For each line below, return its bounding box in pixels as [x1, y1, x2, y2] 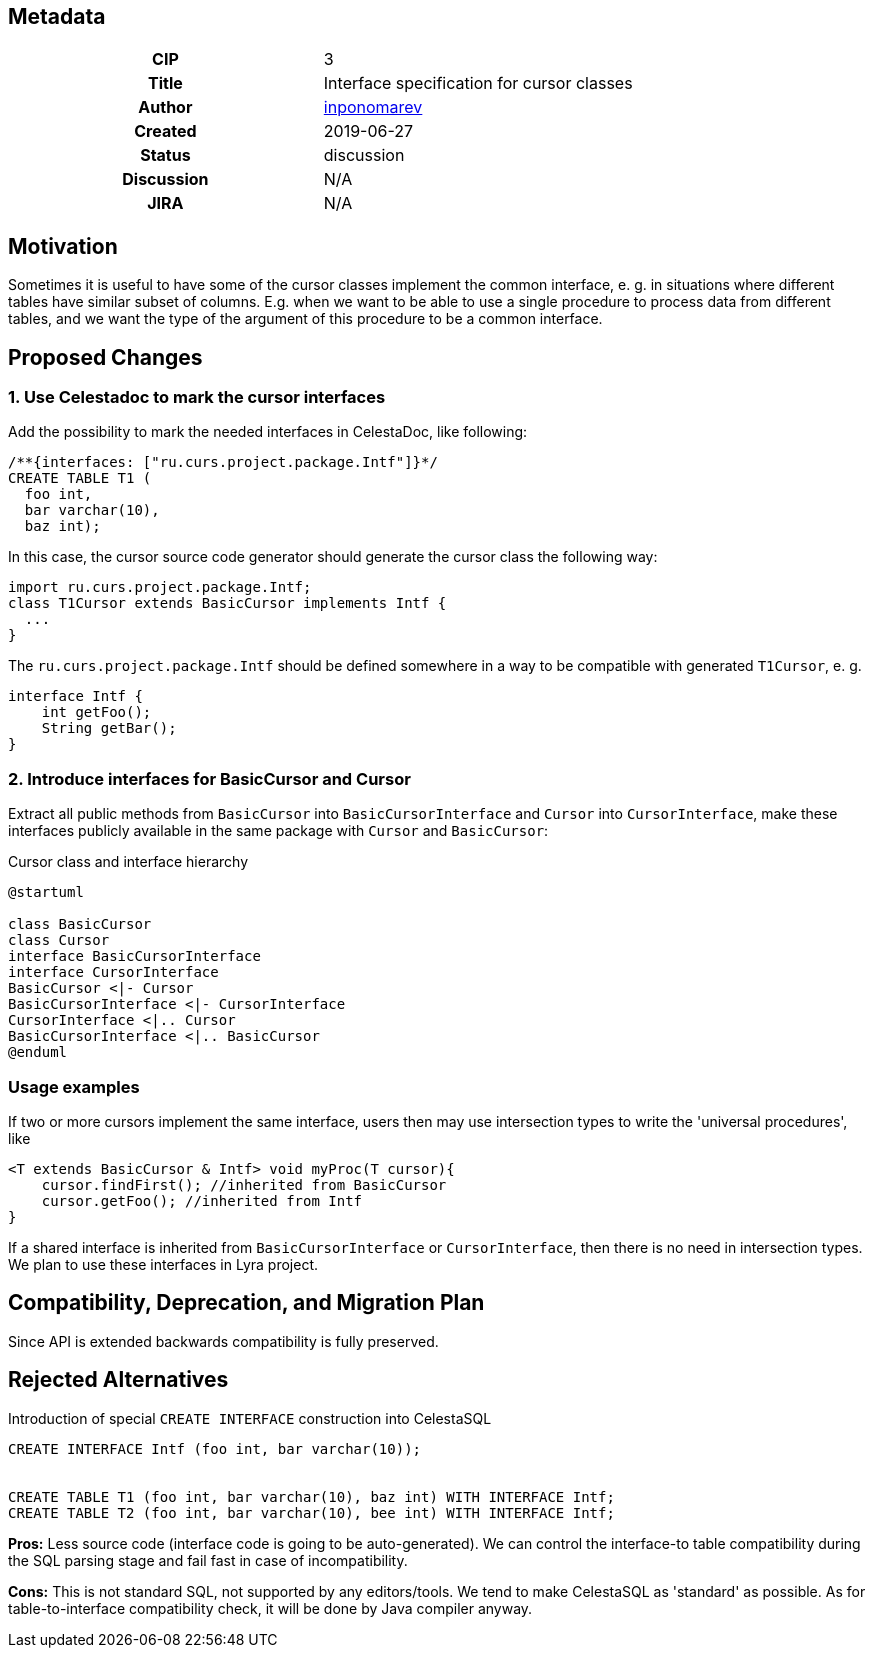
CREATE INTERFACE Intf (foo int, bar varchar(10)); [8, 1440, 422, 1457]
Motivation [8, 233, 118, 259]
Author [138, 97, 193, 118]
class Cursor [8, 932, 110, 949]
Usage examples [8, 1076, 140, 1097]
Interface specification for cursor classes [323, 73, 633, 94]
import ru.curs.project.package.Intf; [8, 579, 312, 596]
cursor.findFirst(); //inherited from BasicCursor [41, 1176, 447, 1193]
